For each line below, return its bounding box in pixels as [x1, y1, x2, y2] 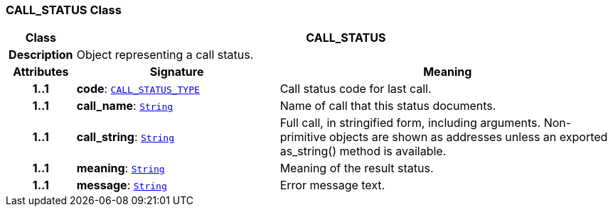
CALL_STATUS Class [6, 3, 122, 17]
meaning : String [76, 161, 165, 176]
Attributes [13, 65, 69, 79]
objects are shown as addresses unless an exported [329, 130, 608, 145]
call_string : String [76, 130, 174, 145]
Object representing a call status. [76, 48, 254, 62]
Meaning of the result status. [279, 161, 434, 176]
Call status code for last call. [279, 82, 432, 96]
